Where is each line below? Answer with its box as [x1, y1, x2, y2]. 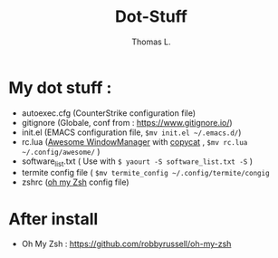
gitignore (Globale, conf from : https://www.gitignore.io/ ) [21, 117, 233, 128]
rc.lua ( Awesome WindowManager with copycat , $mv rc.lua [21, 136, 248, 147]
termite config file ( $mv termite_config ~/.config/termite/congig [21, 167, 270, 178]
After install [8, 208, 99, 229]
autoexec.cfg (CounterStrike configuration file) [21, 107, 197, 119]
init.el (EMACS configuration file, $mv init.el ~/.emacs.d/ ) [21, 127, 242, 138]
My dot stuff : [8, 77, 112, 98]
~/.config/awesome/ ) [21, 146, 101, 157]
